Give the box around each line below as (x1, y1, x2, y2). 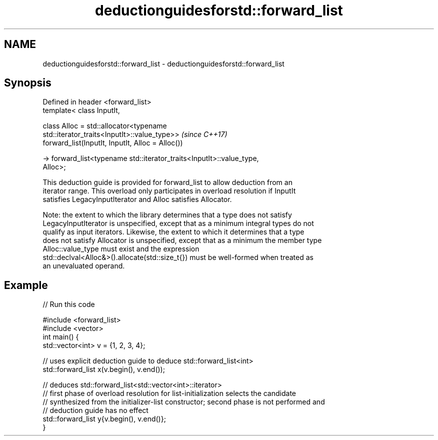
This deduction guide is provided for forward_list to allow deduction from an (42, 178, 292, 187)
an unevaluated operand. (42, 261, 125, 270)
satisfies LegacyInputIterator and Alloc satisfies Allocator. (42, 195, 232, 204)
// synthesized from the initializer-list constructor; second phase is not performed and (42, 397, 325, 406)
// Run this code (42, 300, 95, 309)
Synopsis (4, 76, 51, 89)
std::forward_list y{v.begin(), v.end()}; (42, 414, 166, 423)
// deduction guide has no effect (42, 406, 148, 415)
